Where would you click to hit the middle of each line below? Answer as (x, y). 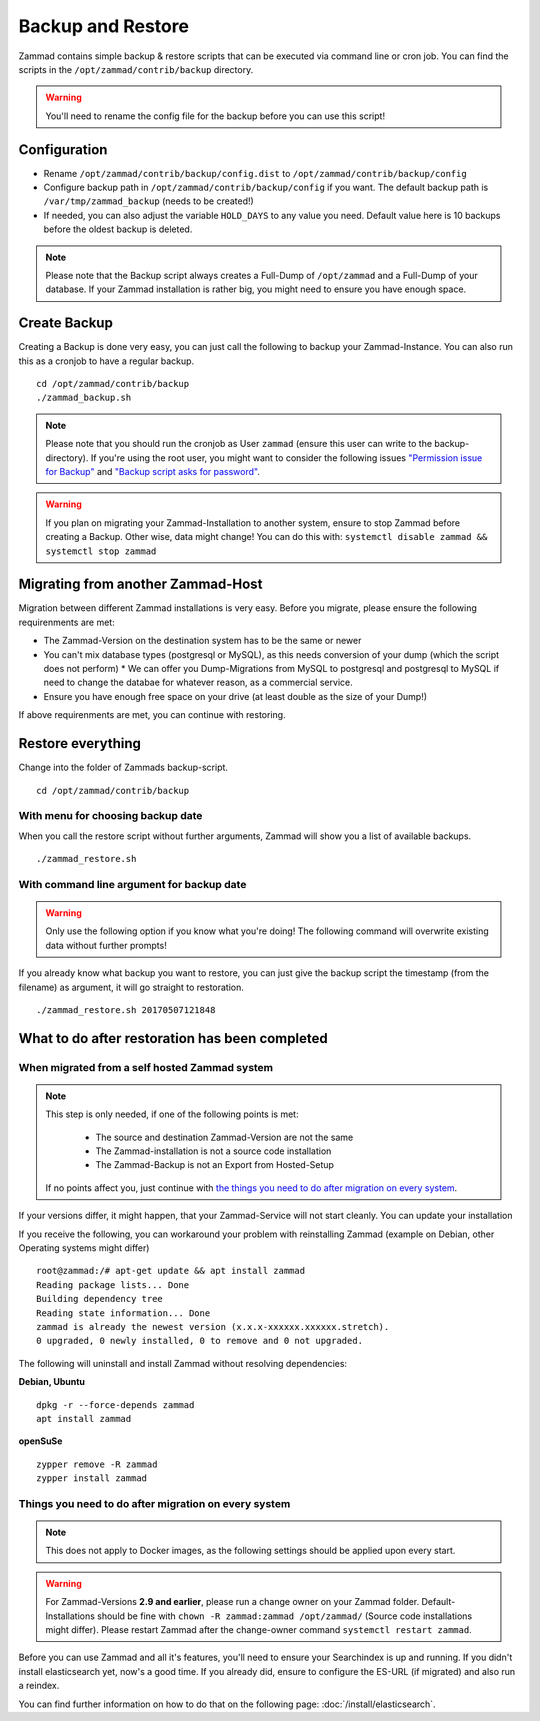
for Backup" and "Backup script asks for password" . (152, 471)
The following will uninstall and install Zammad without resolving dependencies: (183, 1363)
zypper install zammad (92, 1478)
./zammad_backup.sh (84, 398)
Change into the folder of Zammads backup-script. (123, 767)
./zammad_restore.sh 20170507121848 (126, 1009)
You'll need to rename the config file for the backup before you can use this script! (215, 116)
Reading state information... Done (123, 1313)
